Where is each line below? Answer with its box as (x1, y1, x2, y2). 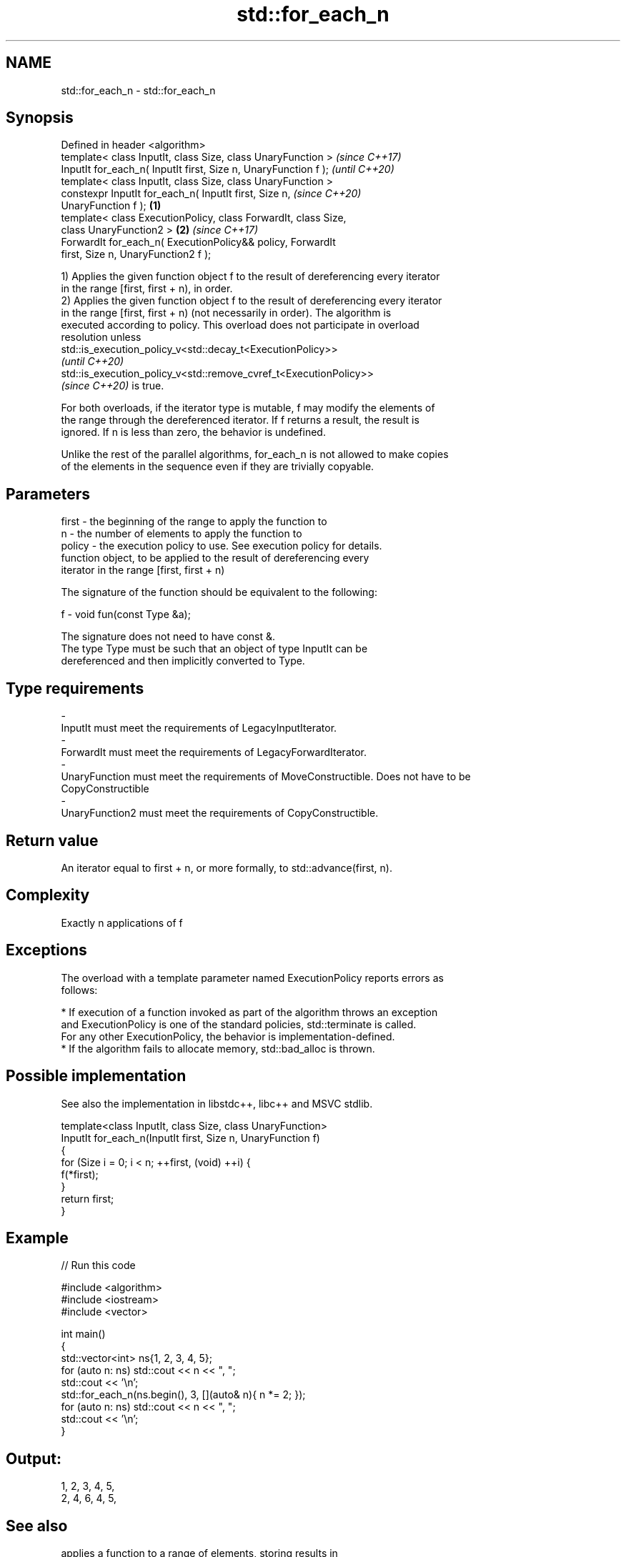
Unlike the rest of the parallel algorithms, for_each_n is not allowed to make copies (61, 448, 449, 461)
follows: (61, 983, 98, 996)
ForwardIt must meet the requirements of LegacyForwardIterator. (61, 746, 367, 759)
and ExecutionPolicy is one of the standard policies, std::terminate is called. (61, 1018, 417, 1030)
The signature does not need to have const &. (61, 630, 276, 643)
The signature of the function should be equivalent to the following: (61, 586, 377, 599)
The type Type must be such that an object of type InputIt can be (61, 642, 368, 655)
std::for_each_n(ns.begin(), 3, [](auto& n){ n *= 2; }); (61, 1388, 306, 1401)
